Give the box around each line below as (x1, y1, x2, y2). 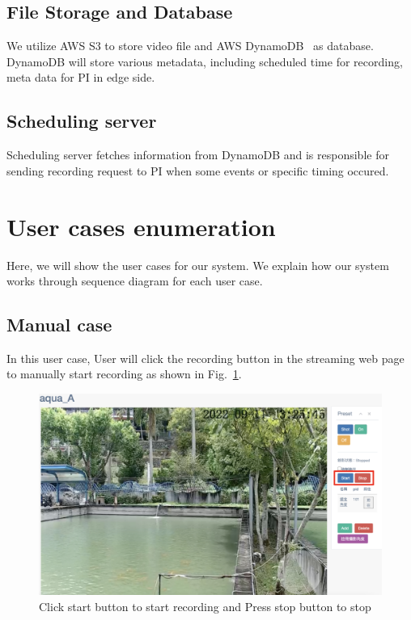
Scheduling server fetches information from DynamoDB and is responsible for (6, 146, 389, 163)
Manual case (6, 312, 112, 337)
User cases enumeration (6, 209, 276, 243)
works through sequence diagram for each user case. (6, 272, 263, 289)
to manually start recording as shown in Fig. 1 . (6, 365, 242, 382)
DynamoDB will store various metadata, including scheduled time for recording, (6, 53, 403, 70)
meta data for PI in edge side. (6, 69, 155, 86)
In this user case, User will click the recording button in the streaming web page (6, 349, 405, 366)
